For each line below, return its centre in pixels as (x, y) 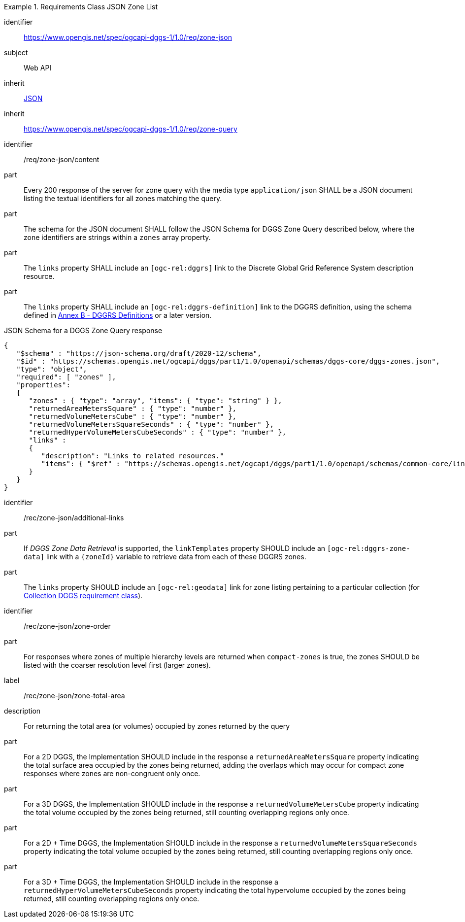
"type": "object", (52, 369)
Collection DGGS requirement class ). (83, 596)
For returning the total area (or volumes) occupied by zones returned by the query (157, 726)
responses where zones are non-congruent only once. (112, 773)
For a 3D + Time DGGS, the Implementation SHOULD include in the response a (151, 882)
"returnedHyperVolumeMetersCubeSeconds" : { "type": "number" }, (158, 432)
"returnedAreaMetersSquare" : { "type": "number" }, (133, 409)
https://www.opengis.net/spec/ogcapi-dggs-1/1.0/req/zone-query (131, 129)
